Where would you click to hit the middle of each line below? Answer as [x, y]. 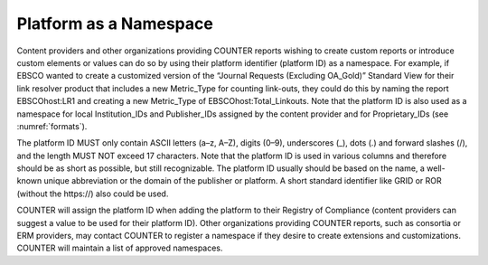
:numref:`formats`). [52, 126]
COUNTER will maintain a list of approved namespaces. [120, 248]
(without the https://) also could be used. [93, 194]
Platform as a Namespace [115, 24]
